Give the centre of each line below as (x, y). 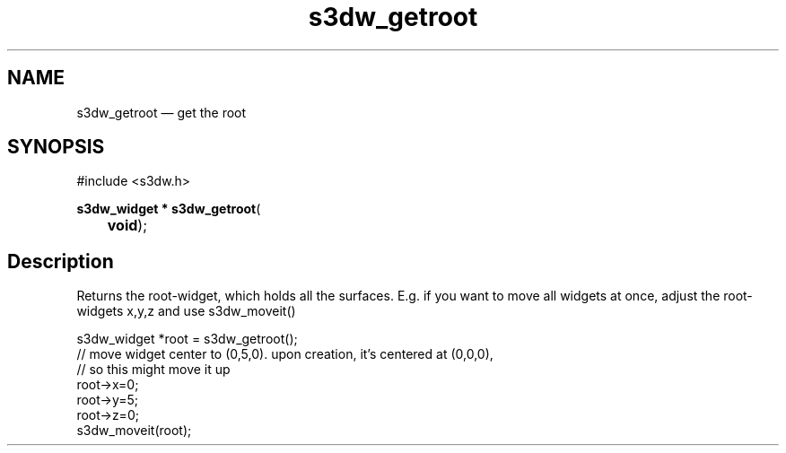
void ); (127, 226)
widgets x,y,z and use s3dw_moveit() (186, 311)
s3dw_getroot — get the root (162, 112)
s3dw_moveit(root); (134, 431)
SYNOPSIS (56, 147)
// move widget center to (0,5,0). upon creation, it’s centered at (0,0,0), (285, 354)
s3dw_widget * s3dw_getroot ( (169, 209)
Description (61, 261)
